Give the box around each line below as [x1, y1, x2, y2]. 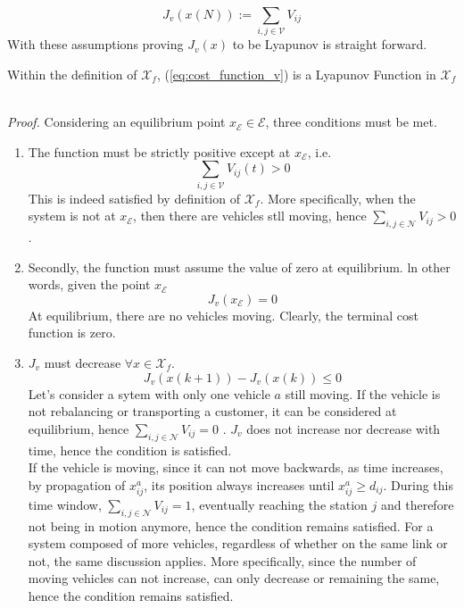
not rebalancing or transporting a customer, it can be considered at [28, 402, 397, 421]
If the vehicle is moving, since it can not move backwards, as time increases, [28, 458, 443, 477]
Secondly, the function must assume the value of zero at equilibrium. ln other [28, 257, 451, 276]
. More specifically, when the [260, 188, 416, 207]
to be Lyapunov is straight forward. [232, 35, 427, 54]
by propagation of [28, 475, 126, 494]
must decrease [44, 353, 121, 371]
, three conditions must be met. [265, 112, 437, 131]
